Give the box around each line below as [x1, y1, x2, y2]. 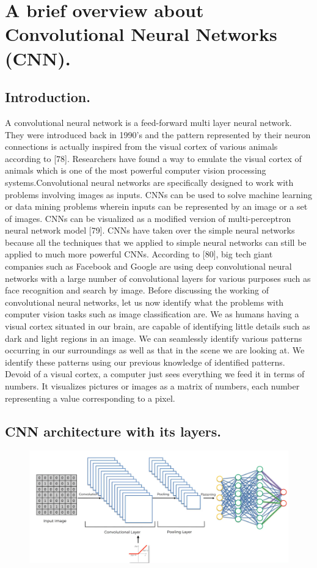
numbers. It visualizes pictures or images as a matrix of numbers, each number [5, 380, 300, 393]
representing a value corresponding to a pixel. [5, 391, 175, 404]
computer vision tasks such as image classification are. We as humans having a [5, 308, 299, 320]
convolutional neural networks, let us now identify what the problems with [5, 295, 284, 308]
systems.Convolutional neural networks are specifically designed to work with [5, 175, 294, 188]
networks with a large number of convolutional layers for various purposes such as [5, 271, 311, 284]
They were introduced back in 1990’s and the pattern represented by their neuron [5, 128, 311, 141]
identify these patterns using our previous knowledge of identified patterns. [5, 355, 285, 368]
